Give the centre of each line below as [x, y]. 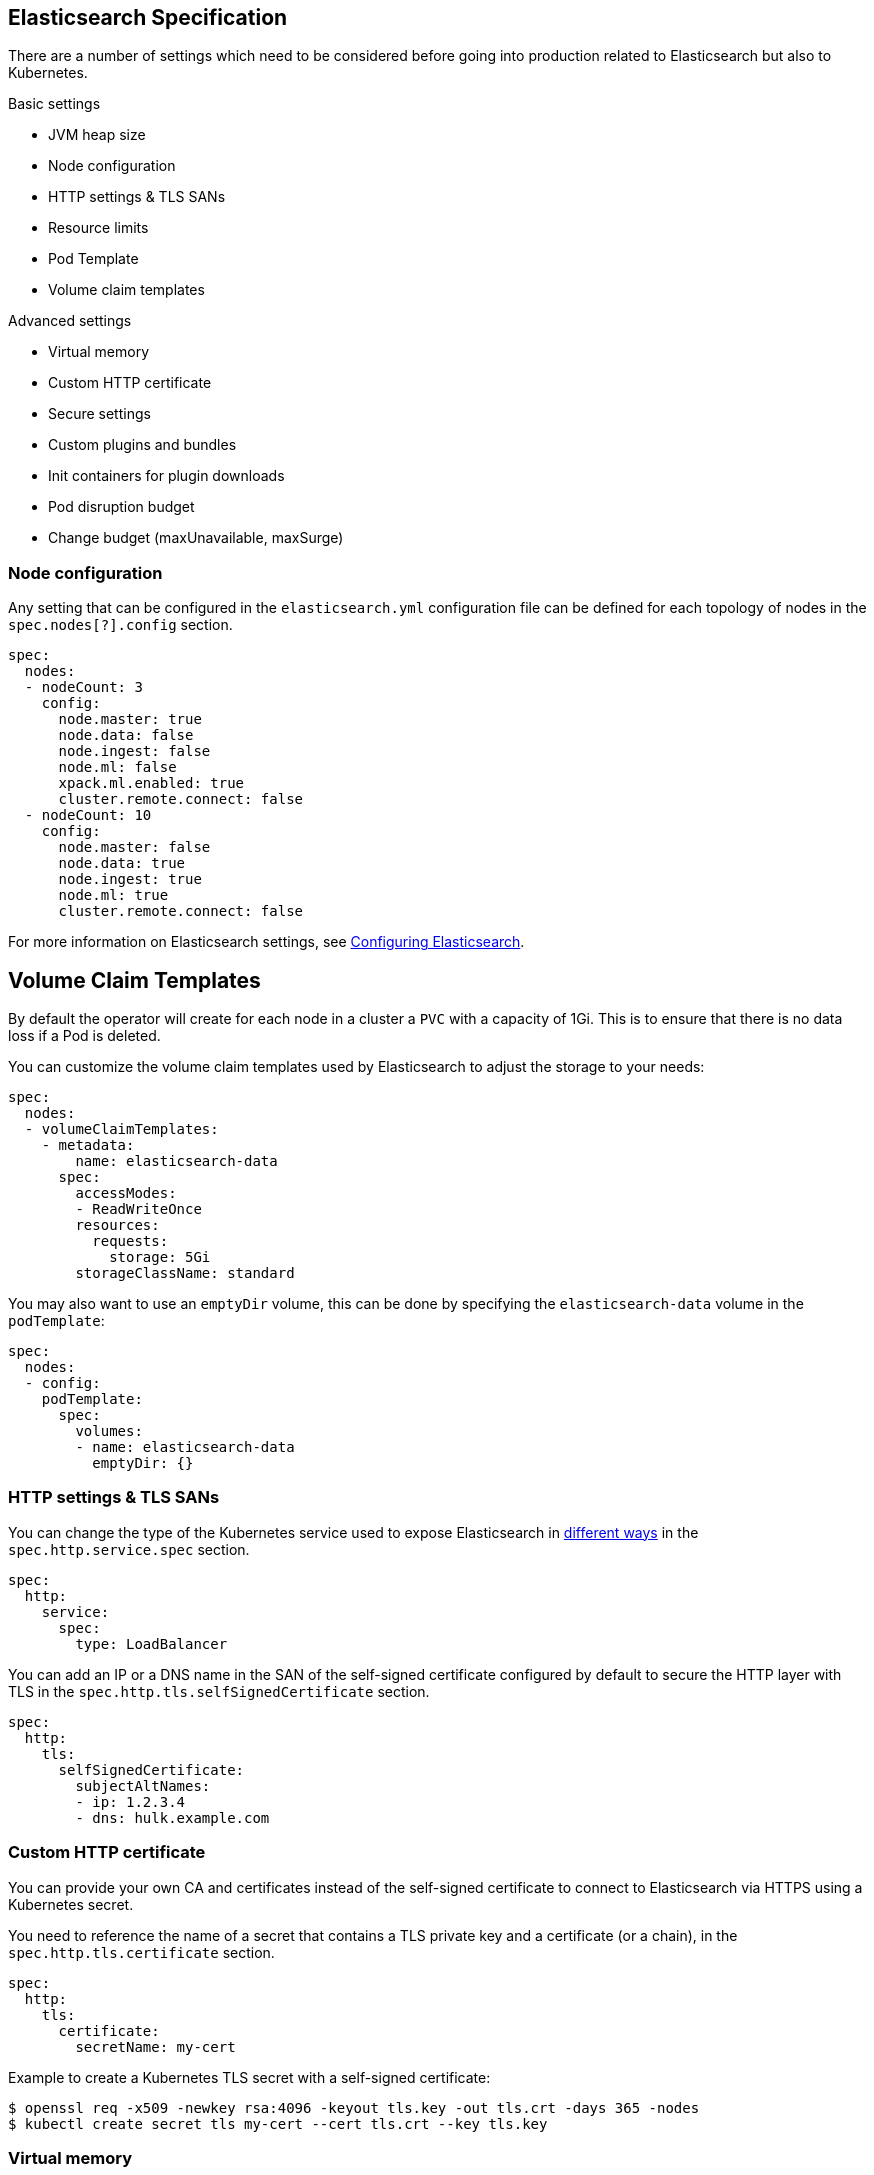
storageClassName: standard [185, 1273]
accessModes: [126, 1193]
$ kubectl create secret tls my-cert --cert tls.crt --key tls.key [278, 2123]
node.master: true [130, 719]
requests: [130, 1241]
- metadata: [88, 1145]
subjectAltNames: [143, 1785]
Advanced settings [70, 321]
